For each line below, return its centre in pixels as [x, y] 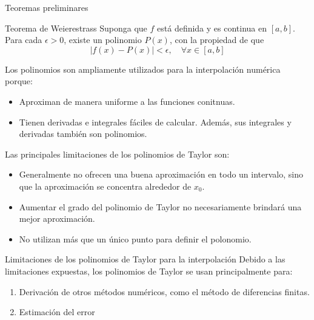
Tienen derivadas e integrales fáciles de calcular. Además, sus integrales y [155, 122]
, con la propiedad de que [217, 40]
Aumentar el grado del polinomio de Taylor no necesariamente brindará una [160, 206]
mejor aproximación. [57, 218]
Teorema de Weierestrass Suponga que [76, 28]
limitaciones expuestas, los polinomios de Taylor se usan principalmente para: [149, 271]
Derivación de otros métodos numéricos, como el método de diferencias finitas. [164, 291]
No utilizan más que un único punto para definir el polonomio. [135, 238]
